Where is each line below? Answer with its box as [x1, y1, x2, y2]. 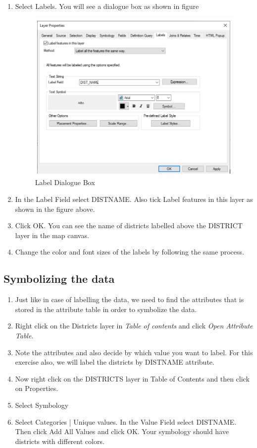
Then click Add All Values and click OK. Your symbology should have [15, 426, 229, 437]
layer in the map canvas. [15, 230, 89, 240]
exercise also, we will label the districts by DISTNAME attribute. [15, 357, 214, 367]
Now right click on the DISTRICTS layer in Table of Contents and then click [15, 373, 250, 384]
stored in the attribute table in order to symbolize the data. [15, 304, 197, 314]
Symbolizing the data [3, 271, 115, 286]
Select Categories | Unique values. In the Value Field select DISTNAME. [15, 416, 237, 427]
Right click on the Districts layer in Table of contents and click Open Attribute [15, 320, 253, 331]
